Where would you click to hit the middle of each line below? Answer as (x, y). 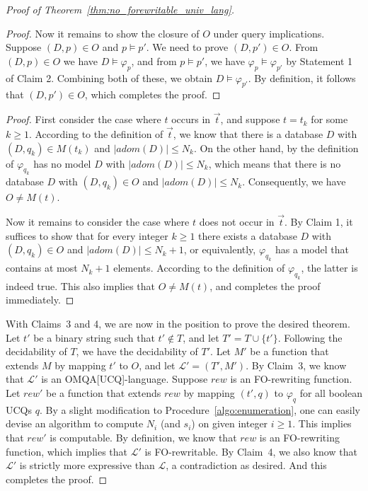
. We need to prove (187, 47)
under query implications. (269, 33)
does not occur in (237, 222)
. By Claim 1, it (319, 222)
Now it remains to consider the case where (98, 222)
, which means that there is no (275, 163)
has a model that (312, 249)
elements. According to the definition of (199, 268)
